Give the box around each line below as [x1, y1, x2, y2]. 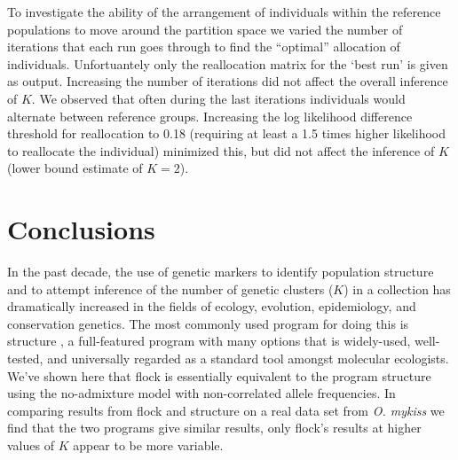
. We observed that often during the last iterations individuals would [31, 89, 406, 107]
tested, [7, 349, 43, 368]
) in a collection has [343, 279, 451, 298]
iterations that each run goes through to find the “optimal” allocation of [7, 37, 400, 56]
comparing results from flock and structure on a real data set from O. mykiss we [7, 401, 445, 419]
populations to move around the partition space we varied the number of [7, 19, 403, 38]
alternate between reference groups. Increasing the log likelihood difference [7, 106, 413, 125]
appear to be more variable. [73, 436, 224, 454]
